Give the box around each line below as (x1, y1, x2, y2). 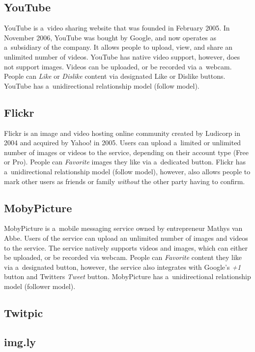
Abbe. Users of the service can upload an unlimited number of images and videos (4, 232, 248, 243)
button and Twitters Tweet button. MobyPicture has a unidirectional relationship (4, 271, 251, 282)
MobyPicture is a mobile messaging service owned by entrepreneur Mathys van (4, 223, 243, 233)
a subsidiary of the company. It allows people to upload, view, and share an (4, 42, 233, 52)
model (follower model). (4, 281, 76, 291)
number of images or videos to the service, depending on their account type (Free (4, 147, 249, 157)
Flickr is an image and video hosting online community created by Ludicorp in (4, 128, 240, 138)
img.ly (4, 334, 36, 349)
